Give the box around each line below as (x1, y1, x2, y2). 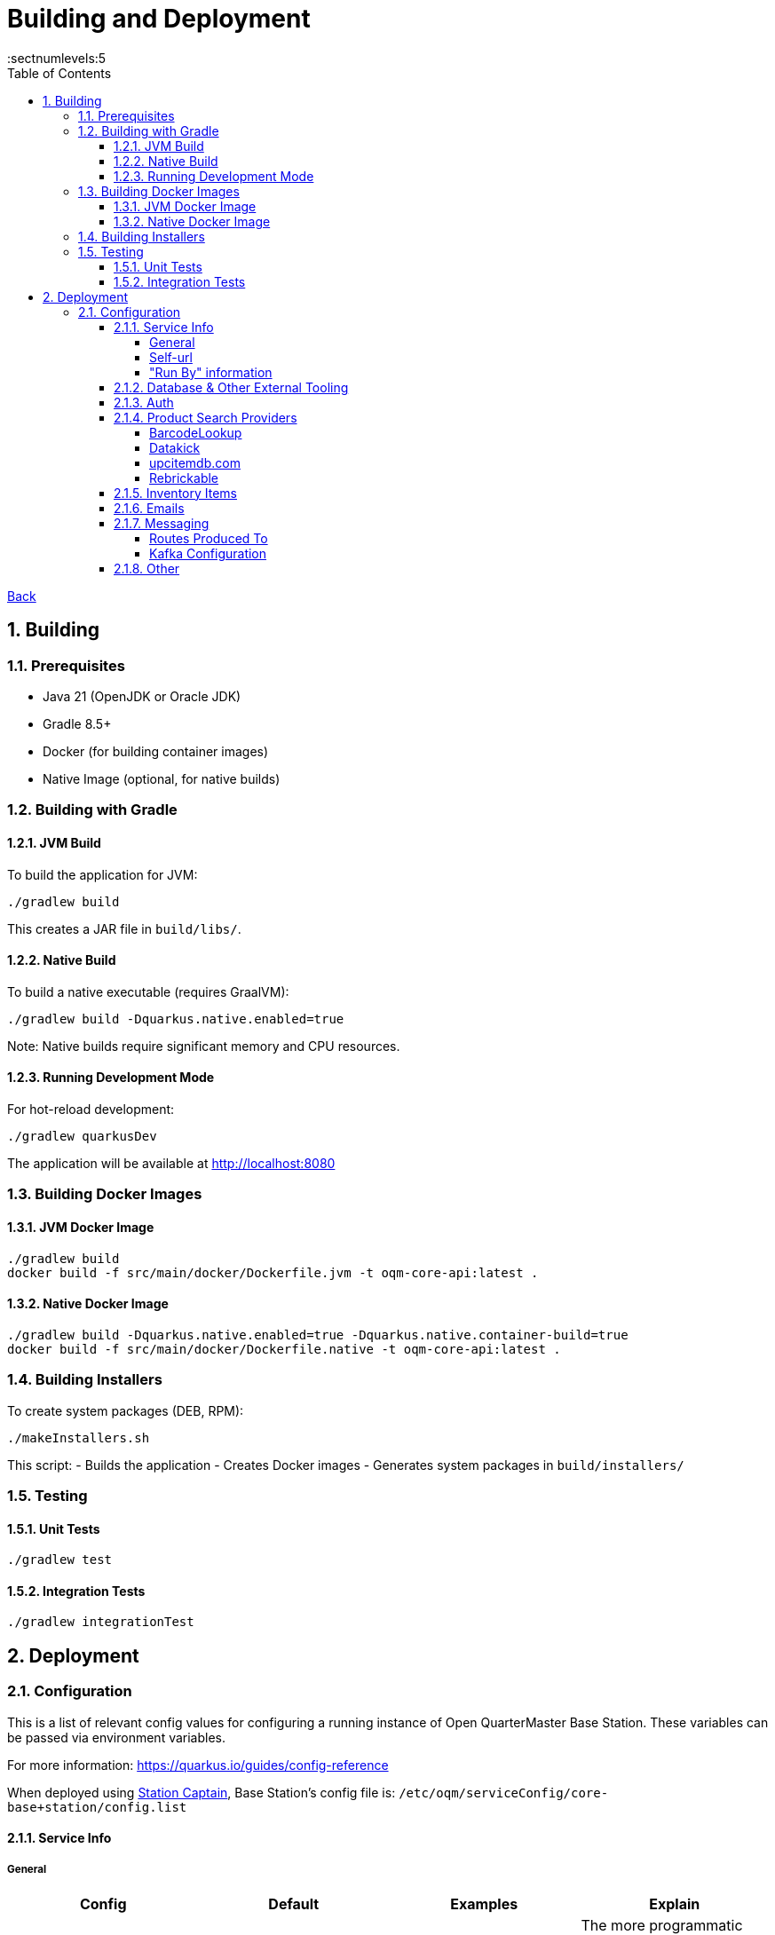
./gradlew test (7, 1552, 113, 1568)
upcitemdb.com (149, 454, 241, 470)
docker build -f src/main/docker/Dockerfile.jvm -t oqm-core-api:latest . (7, 1265, 539, 1280)
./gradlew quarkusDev (7, 1129, 157, 1143)
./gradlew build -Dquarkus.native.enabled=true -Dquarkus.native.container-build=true (7, 1327, 629, 1342)
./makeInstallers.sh (7, 1430, 150, 1445)
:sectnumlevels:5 (7, 50, 107, 66)
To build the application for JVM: (7, 866, 198, 882)
